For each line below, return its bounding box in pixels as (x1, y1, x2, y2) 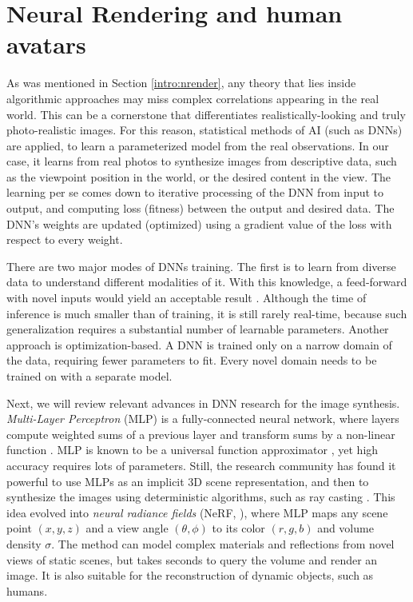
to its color (212, 520, 265, 536)
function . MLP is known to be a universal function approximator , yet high (6, 441, 379, 458)
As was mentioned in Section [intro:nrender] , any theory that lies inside (6, 74, 356, 91)
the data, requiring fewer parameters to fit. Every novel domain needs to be (6, 352, 377, 369)
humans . (6, 582, 48, 599)
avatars (6, 28, 86, 61)
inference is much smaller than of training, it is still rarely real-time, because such (6, 305, 407, 321)
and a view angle (85, 520, 169, 536)
